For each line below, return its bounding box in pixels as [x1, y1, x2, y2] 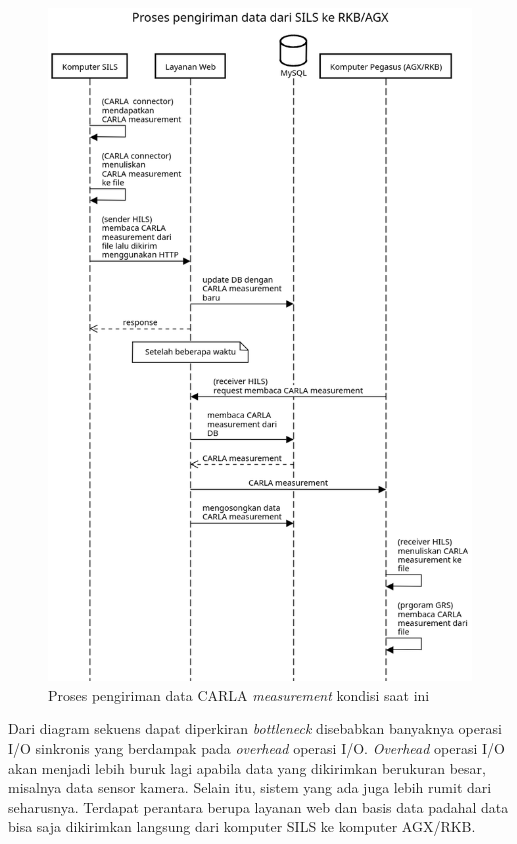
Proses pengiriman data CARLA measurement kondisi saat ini [48, 684, 430, 705]
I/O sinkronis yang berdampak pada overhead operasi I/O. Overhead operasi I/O [8, 737, 505, 758]
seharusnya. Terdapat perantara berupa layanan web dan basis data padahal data [8, 796, 509, 817]
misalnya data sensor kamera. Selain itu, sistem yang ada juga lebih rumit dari [8, 777, 492, 798]
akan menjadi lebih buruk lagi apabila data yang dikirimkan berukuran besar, [8, 757, 486, 778]
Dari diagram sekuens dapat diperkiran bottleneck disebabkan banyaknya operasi [8, 718, 502, 739]
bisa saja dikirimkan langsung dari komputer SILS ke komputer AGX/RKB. [8, 816, 476, 837]
